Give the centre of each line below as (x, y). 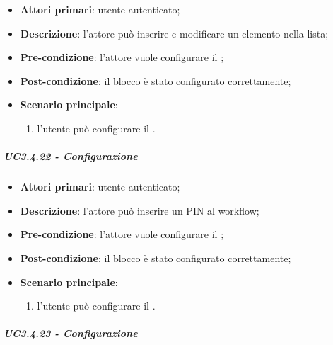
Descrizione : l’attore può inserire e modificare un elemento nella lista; (174, 33)
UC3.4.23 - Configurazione (71, 333)
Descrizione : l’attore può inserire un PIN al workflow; (140, 210)
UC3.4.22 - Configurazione (71, 156)
